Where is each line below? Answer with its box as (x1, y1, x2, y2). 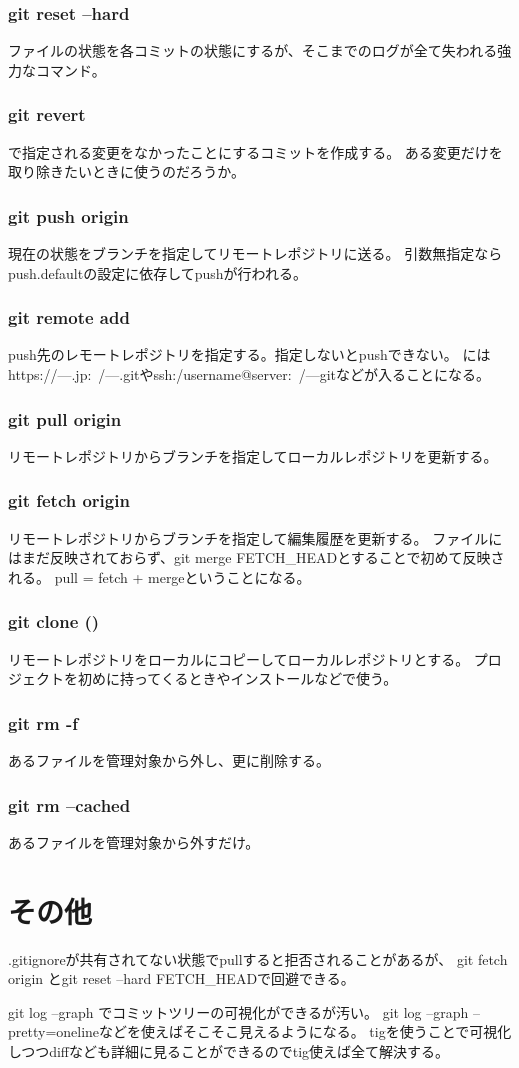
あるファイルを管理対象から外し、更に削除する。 (8, 750, 330, 771)
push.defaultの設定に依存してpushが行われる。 (8, 262, 307, 283)
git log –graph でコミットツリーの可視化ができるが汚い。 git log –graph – (8, 1001, 480, 1022)
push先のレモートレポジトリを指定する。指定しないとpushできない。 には (8, 344, 491, 365)
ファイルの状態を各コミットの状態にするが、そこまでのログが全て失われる (8, 40, 498, 61)
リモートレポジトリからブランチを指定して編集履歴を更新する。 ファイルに (8, 527, 503, 548)
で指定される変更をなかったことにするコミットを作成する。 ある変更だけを (8, 141, 503, 162)
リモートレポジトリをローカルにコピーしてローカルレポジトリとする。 (8, 648, 470, 669)
